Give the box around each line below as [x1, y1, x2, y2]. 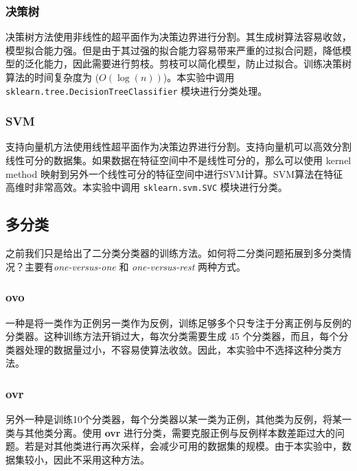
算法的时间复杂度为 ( [5, 70, 100, 84]
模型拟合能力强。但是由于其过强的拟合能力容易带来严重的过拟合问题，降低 [5, 43, 342, 57]
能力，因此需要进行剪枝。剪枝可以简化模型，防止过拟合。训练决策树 [43, 56, 352, 71]
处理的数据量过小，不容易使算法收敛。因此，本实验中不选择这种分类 [24, 342, 332, 356]
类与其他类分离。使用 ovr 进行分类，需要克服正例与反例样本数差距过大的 [5, 425, 336, 439]
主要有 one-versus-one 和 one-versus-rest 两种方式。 [24, 259, 246, 273]
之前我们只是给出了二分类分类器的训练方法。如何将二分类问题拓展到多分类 [5, 246, 342, 260]
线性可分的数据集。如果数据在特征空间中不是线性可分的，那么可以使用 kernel [5, 153, 352, 168]
